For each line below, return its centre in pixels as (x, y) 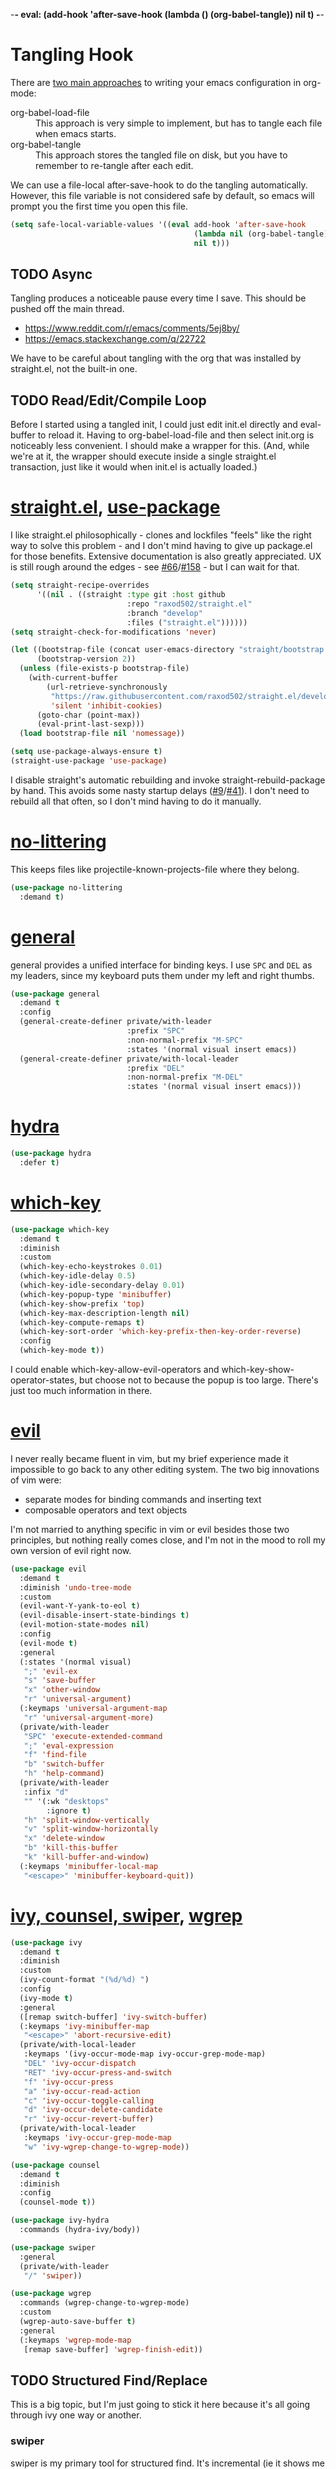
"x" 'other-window (62, 1690)
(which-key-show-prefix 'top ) (82, 1304)
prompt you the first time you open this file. (99, 206)
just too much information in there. (81, 1390)
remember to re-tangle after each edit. (114, 165)
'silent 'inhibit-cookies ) (106, 705)
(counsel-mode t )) (58, 2202)
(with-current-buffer (73, 678)
